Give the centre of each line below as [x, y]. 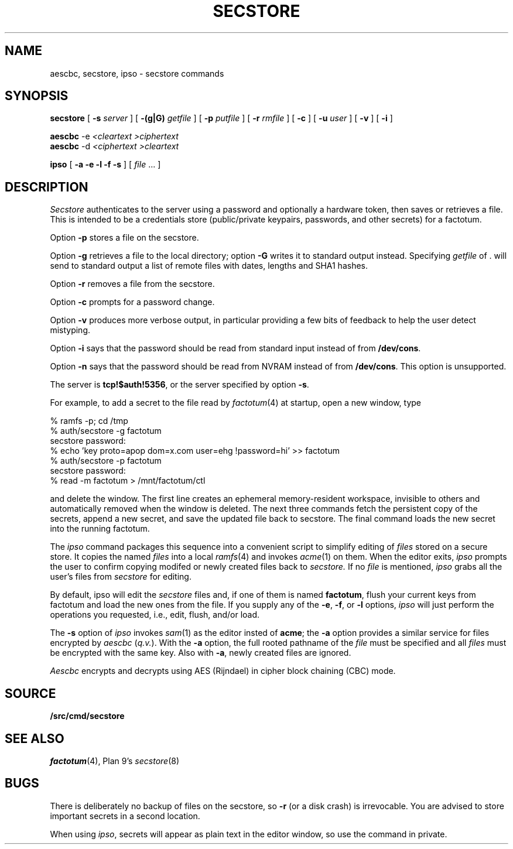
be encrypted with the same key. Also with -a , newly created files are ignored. [201, 653]
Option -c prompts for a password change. [132, 302]
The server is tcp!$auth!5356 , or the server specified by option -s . [179, 385]
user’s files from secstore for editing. [121, 577]
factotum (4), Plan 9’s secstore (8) [115, 761]
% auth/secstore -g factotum [106, 431]
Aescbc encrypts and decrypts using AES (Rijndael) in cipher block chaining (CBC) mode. [223, 671]
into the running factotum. [100, 529]
